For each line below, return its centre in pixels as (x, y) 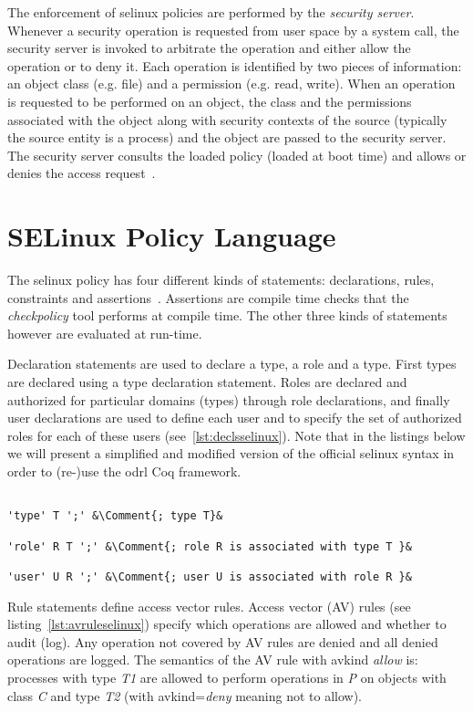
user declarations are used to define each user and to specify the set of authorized (235, 418)
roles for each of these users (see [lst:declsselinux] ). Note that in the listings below (236, 435)
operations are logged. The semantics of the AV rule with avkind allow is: (213, 660)
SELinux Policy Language (172, 236)
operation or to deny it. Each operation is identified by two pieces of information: (235, 65)
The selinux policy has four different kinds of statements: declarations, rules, (221, 280)
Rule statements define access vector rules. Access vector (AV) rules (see (209, 606)
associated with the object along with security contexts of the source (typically (227, 119)
